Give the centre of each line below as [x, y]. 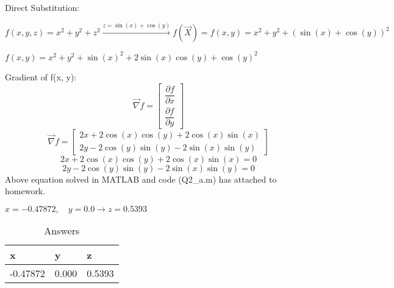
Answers [62, 230]
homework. [25, 191]
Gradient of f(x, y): [41, 76]
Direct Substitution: [42, 7]
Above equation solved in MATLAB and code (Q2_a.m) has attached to [141, 179]
